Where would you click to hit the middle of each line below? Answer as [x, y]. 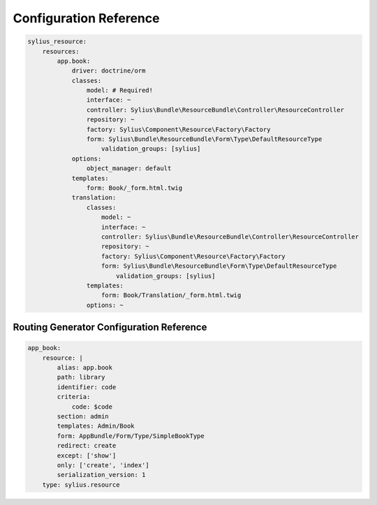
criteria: [74, 397]
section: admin [83, 416]
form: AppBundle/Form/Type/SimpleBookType [131, 436]
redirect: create [87, 446]
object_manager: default [129, 168]
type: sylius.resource [81, 484]
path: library [81, 377]
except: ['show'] [87, 455]
